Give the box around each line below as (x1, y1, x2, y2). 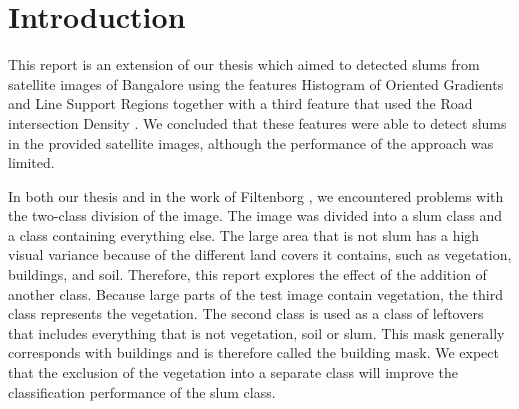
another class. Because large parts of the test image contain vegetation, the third (8, 283, 503, 304)
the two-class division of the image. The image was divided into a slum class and (8, 205, 502, 226)
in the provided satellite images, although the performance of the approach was (8, 132, 494, 153)
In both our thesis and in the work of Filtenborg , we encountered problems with (8, 185, 504, 206)
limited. (8, 152, 55, 173)
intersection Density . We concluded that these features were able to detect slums (8, 112, 507, 133)
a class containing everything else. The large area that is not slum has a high (8, 224, 480, 245)
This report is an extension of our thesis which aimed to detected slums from (8, 54, 480, 75)
